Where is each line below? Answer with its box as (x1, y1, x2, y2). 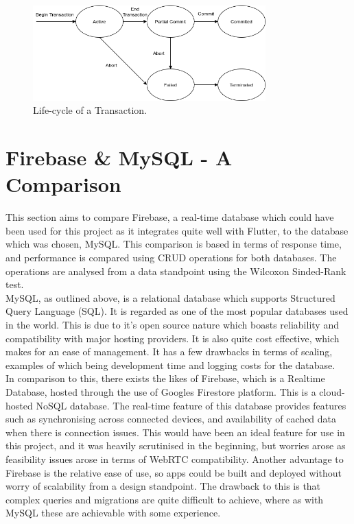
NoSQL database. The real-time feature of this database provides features (36, 398, 346, 412)
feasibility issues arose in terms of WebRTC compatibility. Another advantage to (5, 451, 344, 466)
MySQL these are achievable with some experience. (5, 505, 221, 520)
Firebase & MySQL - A (5, 143, 233, 171)
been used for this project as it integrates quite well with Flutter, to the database (5, 223, 349, 237)
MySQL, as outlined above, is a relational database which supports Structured (5, 290, 335, 305)
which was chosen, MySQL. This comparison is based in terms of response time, (5, 237, 342, 251)
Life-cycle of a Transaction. (33, 103, 147, 117)
